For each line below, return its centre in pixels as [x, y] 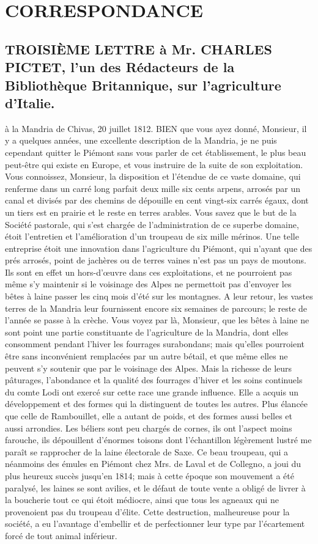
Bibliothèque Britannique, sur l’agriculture [143, 85]
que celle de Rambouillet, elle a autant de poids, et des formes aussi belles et [149, 416]
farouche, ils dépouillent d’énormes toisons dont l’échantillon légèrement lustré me [158, 440]
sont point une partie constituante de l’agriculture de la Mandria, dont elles [147, 332]
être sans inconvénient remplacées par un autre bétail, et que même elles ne [146, 356]
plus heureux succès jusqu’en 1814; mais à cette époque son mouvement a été [150, 475]
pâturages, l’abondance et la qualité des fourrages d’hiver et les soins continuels [154, 380]
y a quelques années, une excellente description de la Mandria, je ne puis [141, 140]
